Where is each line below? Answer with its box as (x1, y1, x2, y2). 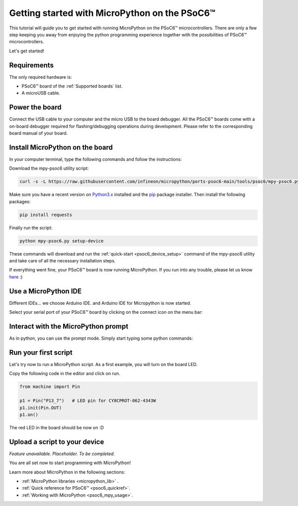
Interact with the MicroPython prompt (9, 322, 129, 331)
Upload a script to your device (9, 437, 104, 446)
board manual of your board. (9, 130, 68, 136)
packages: (9, 198, 31, 204)
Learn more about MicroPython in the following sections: (9, 469, 126, 475)
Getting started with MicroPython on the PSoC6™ (9, 7, 216, 18)
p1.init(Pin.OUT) (19, 405, 62, 410)
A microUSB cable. (21, 90, 61, 96)
